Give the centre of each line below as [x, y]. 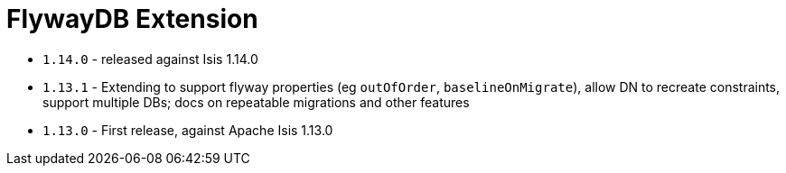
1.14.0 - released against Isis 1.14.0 [150, 59]
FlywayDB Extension [132, 19]
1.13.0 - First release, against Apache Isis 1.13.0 [188, 130]
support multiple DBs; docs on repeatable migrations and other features [256, 102]
